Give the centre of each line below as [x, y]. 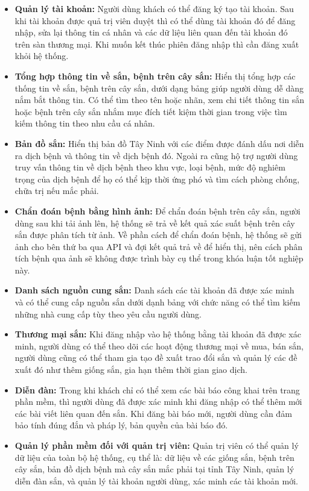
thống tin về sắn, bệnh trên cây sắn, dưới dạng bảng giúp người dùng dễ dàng [159, 88]
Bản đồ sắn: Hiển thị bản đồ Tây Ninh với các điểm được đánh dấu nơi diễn [159, 143]
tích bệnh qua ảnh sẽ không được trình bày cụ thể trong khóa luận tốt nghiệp [159, 258]
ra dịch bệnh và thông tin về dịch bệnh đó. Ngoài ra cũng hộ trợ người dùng [156, 155]
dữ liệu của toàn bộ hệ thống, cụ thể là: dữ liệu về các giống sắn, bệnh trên [154, 457]
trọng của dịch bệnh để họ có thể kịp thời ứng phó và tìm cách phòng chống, [157, 179]
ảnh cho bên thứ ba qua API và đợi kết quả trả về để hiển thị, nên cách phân [159, 246]
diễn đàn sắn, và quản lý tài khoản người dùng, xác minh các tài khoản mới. [156, 480]
